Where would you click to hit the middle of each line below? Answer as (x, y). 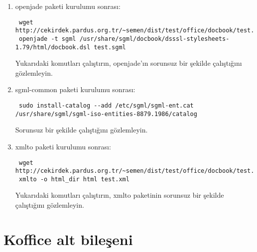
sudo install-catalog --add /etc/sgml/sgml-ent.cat (106, 106)
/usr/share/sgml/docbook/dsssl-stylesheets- (154, 39)
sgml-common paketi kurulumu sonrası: (75, 89)
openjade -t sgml (47, 39)
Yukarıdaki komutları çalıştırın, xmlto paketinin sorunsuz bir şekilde (120, 195)
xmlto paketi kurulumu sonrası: (63, 146)
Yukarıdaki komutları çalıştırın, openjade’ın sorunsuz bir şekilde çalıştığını (128, 63)
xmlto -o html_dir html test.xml (74, 179)
